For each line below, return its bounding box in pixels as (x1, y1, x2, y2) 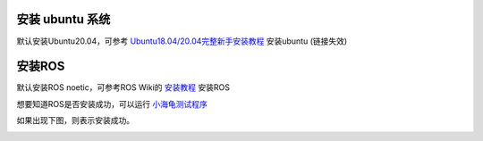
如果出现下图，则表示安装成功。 (16, 115, 134, 126)
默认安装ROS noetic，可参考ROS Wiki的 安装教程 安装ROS (16, 82, 230, 93)
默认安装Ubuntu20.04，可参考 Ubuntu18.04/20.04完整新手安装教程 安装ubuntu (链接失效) (16, 36, 348, 46)
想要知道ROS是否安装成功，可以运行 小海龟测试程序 (16, 98, 208, 109)
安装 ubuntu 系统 (16, 12, 111, 27)
